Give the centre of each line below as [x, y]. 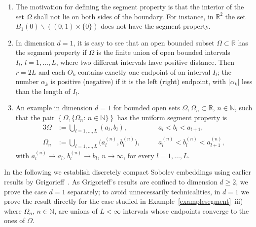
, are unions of [76, 210]
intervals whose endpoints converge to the [186, 210]
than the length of [43, 91]
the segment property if [51, 52]
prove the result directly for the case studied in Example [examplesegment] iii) [124, 201]
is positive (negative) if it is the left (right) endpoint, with [138, 81]
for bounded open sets [146, 108]
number [27, 81]
